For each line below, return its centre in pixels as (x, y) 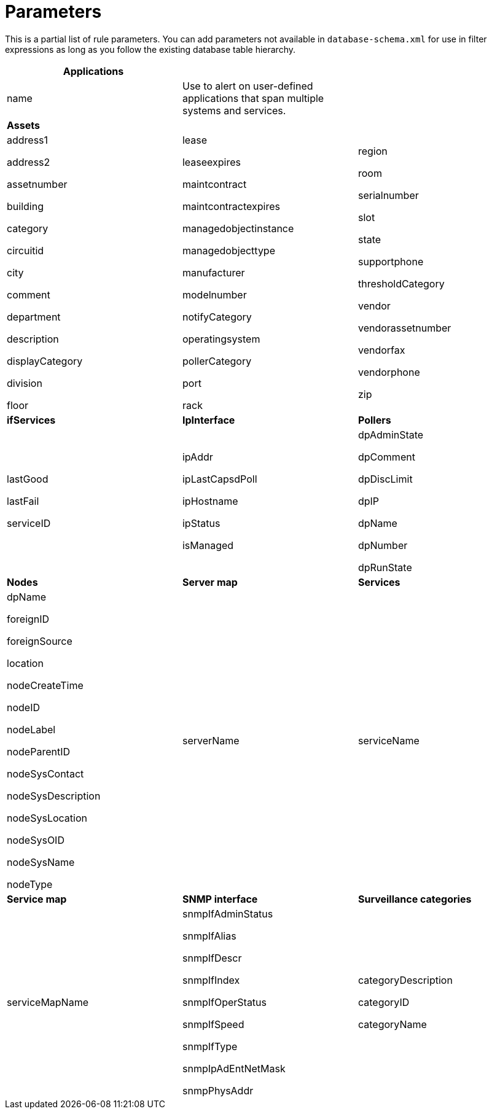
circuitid (25, 250)
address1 (28, 140)
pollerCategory (217, 361)
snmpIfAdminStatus (228, 913)
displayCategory (45, 361)
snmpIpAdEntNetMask (234, 1068)
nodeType (30, 884)
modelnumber (214, 294)
